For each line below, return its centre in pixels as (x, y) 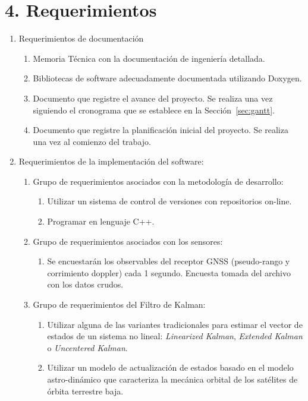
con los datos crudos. (85, 284)
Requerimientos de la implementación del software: (111, 161)
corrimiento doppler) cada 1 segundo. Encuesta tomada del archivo (169, 272)
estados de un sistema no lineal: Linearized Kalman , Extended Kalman (175, 336)
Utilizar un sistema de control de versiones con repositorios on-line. (169, 201)
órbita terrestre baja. (85, 391)
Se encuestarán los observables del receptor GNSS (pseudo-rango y (169, 261)
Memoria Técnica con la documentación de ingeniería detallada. (149, 58)
